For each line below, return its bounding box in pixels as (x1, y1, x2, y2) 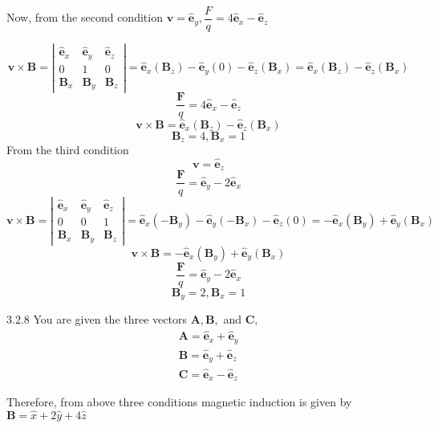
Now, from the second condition (6, 9, 163, 26)
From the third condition (6, 141, 129, 158)
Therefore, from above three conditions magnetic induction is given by (6, 393, 352, 410)
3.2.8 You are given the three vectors (6, 311, 187, 328)
